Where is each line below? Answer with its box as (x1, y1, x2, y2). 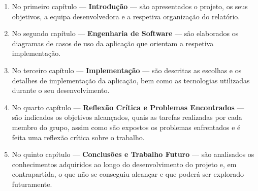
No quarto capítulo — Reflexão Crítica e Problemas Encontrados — (12, 102, 244, 112)
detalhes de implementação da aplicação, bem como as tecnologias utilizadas (12, 75, 250, 85)
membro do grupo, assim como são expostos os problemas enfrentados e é (12, 121, 241, 132)
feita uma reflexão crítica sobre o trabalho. (12, 132, 145, 142)
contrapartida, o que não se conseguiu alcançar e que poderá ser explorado (12, 169, 244, 179)
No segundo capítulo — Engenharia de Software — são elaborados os (12, 28, 239, 39)
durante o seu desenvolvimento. (12, 85, 110, 95)
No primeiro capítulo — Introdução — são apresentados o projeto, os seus (12, 1, 248, 11)
